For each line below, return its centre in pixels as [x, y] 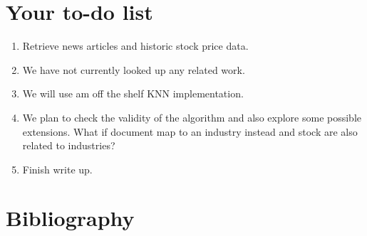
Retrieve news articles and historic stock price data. [135, 46]
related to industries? [69, 145]
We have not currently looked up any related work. [134, 69]
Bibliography [70, 218]
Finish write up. [57, 169]
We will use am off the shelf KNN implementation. [133, 93]
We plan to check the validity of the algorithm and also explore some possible [192, 117]
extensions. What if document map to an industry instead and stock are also [190, 131]
